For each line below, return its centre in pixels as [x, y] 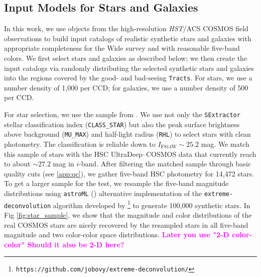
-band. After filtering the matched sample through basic [165, 164]
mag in [63, 164]
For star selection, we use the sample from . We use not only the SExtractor [122, 114]
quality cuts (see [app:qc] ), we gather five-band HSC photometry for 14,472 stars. [129, 173]
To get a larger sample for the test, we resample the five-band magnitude [116, 183]
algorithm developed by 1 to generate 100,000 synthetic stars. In [152, 204]
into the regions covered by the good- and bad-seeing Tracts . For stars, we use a [128, 78]
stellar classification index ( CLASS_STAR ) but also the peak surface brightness [122, 124]
